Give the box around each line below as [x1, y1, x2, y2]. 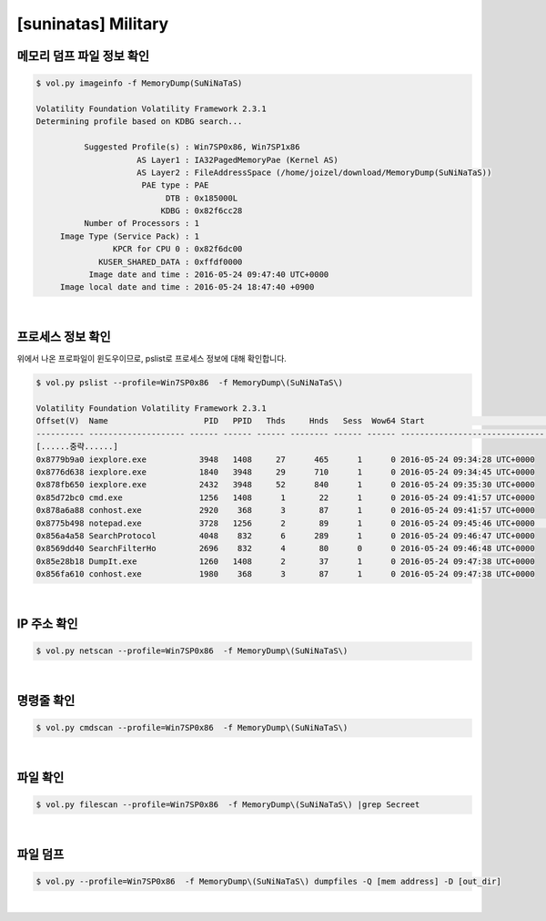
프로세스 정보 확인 [16, 329, 111, 345]
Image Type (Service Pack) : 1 [59, 230, 200, 241]
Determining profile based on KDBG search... [35, 117, 243, 127]
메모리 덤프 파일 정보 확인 [16, 48, 150, 64]
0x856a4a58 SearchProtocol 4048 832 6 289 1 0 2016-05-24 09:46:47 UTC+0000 [35, 530, 536, 541]
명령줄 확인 [16, 692, 76, 708]
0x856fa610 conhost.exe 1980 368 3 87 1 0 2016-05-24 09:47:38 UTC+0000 [35, 569, 536, 579]
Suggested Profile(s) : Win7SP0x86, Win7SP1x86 [83, 142, 300, 152]
